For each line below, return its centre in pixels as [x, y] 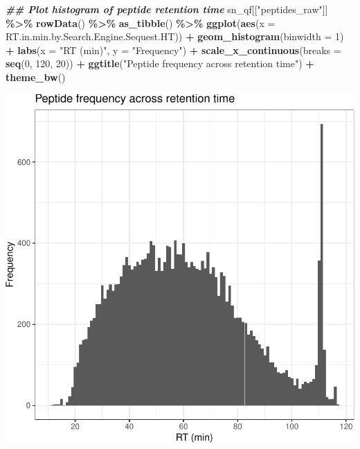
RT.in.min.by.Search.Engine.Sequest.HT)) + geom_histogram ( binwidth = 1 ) [175, 36]
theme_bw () [36, 77]
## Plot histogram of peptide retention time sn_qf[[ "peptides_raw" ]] [167, 9]
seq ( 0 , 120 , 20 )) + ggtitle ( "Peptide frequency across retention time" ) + [160, 63]
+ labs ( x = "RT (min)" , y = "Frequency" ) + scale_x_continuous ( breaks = [173, 50]
